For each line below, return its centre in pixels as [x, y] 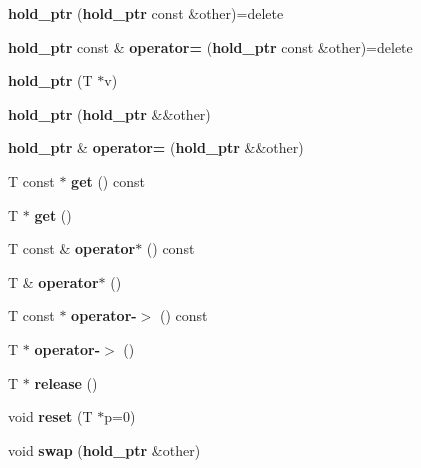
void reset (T [50, 416]
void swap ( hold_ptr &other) [104, 449]
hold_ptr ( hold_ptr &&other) [109, 113]
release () [66, 382]
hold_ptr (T [50, 80]
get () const [108, 180]
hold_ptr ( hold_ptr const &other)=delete [146, 13]
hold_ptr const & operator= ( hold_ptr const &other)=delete [210, 46]
